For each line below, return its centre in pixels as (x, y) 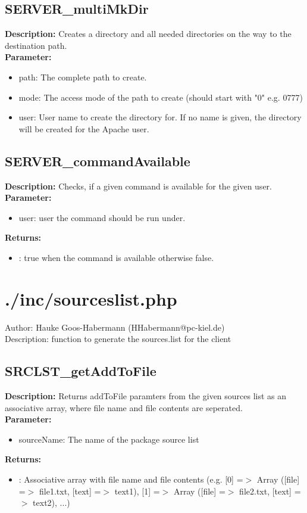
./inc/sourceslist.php (91, 298)
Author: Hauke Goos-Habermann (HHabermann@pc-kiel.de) (115, 327)
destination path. (36, 45)
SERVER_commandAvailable (98, 161)
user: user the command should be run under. (102, 217)
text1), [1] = (137, 491)
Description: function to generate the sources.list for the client (118, 339)
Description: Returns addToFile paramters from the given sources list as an (146, 396)
